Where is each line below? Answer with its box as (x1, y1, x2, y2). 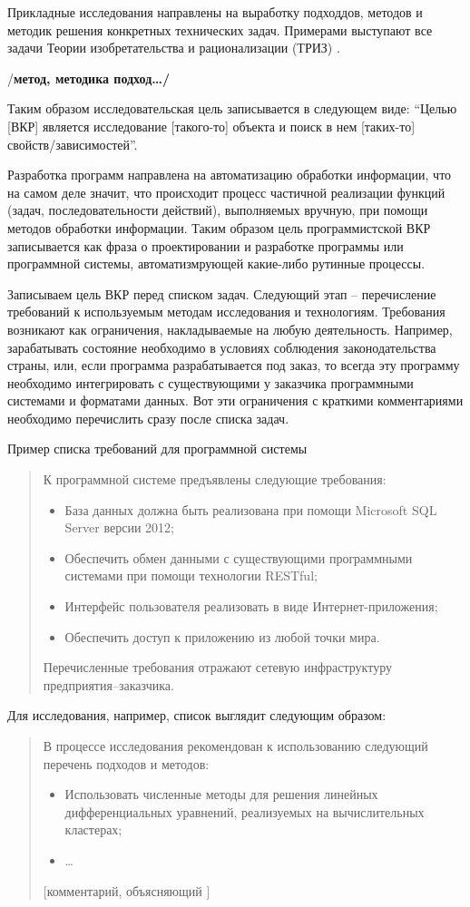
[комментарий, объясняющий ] (43, 881, 211, 900)
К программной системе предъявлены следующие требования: (43, 470, 387, 489)
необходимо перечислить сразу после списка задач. (7, 408, 289, 427)
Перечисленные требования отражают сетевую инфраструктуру (43, 658, 392, 677)
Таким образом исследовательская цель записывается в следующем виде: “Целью (7, 99, 457, 118)
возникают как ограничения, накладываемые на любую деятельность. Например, (7, 319, 453, 338)
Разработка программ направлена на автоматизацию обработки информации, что (7, 165, 452, 184)
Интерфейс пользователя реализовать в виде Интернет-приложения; (64, 597, 438, 616)
